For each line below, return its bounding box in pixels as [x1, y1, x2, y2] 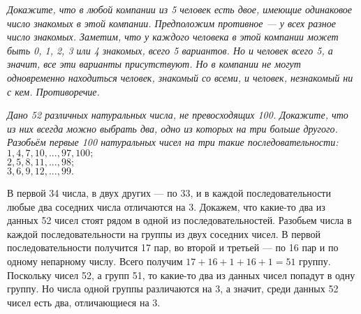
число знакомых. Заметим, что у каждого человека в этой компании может [7, 29, 339, 44]
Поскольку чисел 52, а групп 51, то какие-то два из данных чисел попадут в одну [7, 267, 355, 282]
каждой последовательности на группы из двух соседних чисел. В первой [7, 226, 321, 241]
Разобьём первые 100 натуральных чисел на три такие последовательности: [7, 135, 339, 149]
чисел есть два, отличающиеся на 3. [7, 294, 161, 309]
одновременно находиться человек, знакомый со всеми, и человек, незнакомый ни [7, 70, 353, 84]
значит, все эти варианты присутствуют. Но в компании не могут [7, 57, 301, 71]
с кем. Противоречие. [7, 84, 100, 98]
